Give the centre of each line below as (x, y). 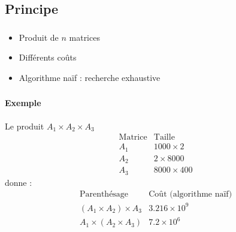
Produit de (39, 37)
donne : (19, 182)
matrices (84, 37)
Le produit (25, 126)
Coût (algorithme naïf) (190, 195)
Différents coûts (48, 57)
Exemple (23, 103)
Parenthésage (104, 195)
